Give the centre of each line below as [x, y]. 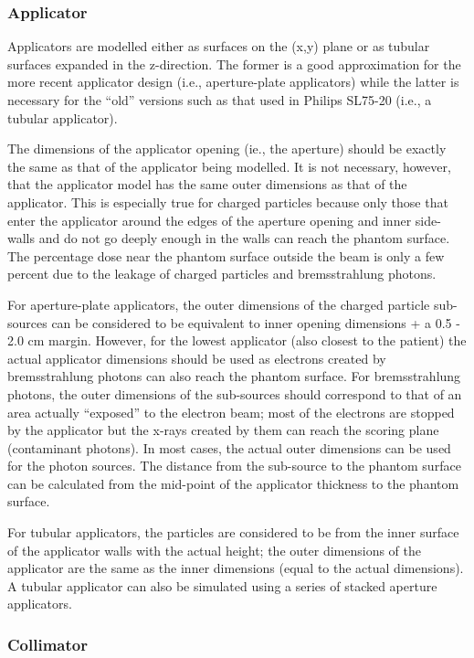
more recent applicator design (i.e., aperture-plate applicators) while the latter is [233, 82]
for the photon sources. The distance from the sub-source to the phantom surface [234, 466]
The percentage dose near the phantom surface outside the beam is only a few [226, 255]
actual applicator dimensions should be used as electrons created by [197, 358]
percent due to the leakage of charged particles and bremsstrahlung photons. [222, 274]
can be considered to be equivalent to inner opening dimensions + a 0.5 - [256, 322]
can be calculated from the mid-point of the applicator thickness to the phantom [233, 483]
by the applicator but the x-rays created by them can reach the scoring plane [223, 430]
